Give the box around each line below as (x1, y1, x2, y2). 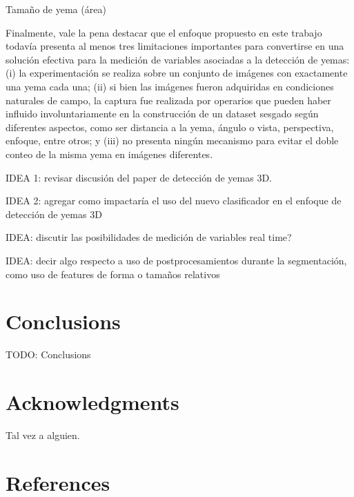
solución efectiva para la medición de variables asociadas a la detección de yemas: (6, 52, 350, 66)
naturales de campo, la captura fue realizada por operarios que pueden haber (6, 92, 331, 107)
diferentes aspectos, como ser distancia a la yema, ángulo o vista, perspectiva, (6, 119, 334, 134)
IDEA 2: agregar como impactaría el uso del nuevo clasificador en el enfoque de (6, 193, 342, 208)
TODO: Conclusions (6, 347, 91, 362)
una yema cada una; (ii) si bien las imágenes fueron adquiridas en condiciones (6, 79, 334, 93)
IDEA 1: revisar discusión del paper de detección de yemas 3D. (6, 170, 272, 184)
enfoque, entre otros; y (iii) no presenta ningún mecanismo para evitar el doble (6, 133, 339, 148)
